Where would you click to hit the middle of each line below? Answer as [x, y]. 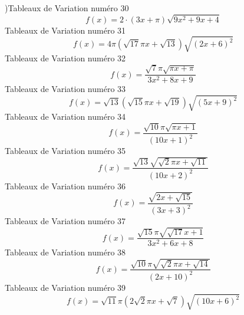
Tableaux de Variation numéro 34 [65, 117]
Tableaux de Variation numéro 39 [65, 287]
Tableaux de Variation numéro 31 [65, 30]
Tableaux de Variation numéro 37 [65, 221]
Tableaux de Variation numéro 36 [65, 186]
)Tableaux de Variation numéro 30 [67, 8]
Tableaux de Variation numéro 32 [65, 58]
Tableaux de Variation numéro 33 [65, 89]
